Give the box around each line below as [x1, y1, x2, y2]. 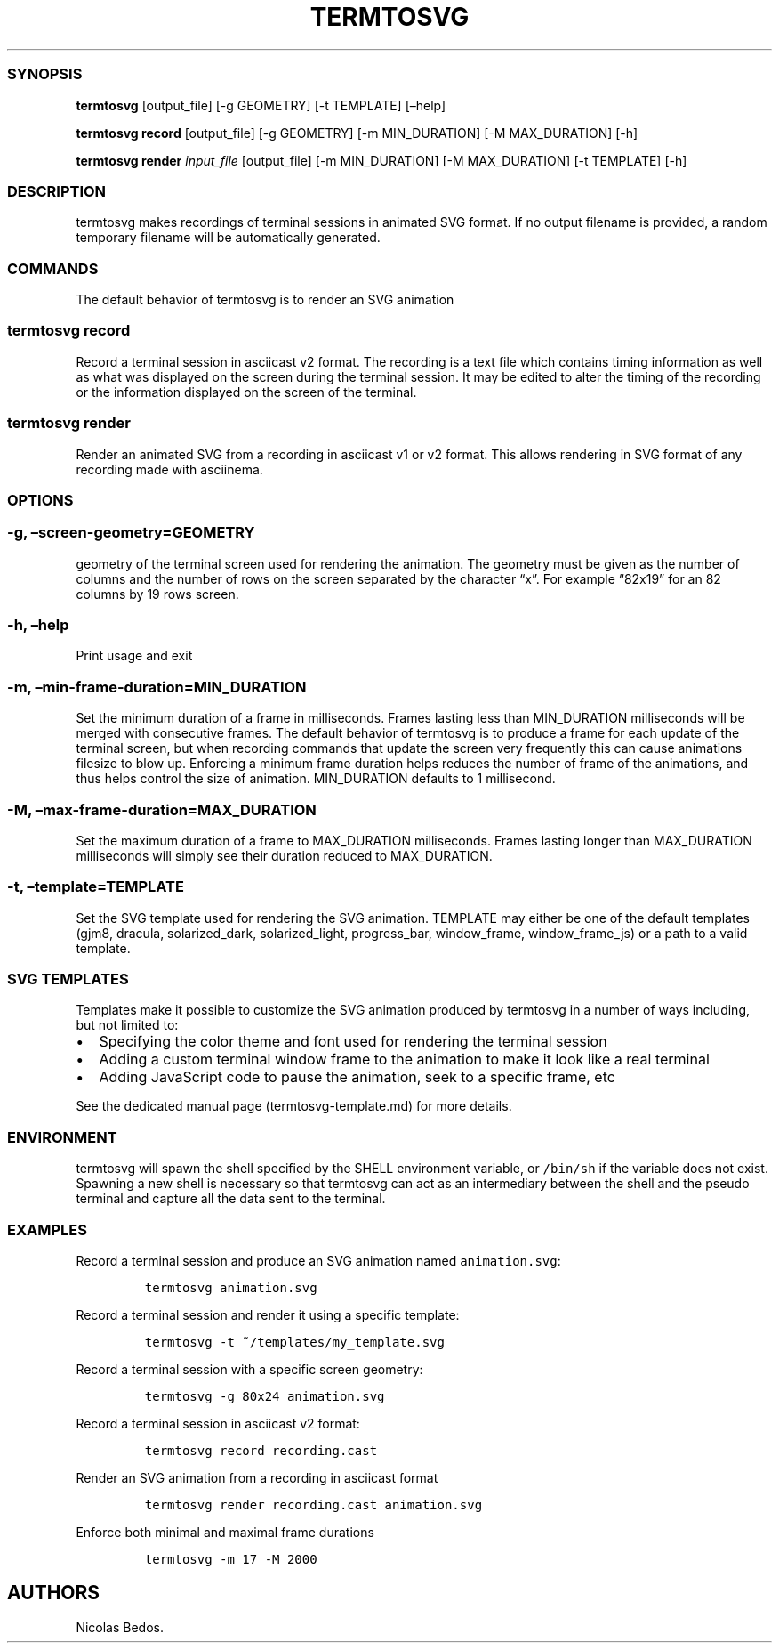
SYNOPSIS [7, 65, 83, 84]
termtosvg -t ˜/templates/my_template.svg [144, 1334, 445, 1349]
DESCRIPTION [7, 182, 107, 200]
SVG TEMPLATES [7, 970, 129, 988]
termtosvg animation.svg [144, 1280, 317, 1295]
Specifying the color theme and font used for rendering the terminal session [99, 1032, 607, 1051]
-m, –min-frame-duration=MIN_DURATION [7, 677, 307, 696]
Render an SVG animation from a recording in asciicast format [76, 1469, 438, 1485]
